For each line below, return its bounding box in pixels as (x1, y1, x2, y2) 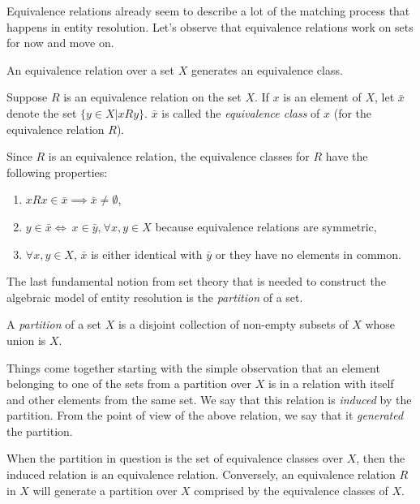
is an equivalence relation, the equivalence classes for (48, 148, 310, 165)
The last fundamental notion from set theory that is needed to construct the (6, 273, 386, 290)
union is (6, 331, 46, 348)
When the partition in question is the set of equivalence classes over (6, 450, 344, 467)
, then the (356, 450, 405, 467)
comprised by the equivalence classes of (194, 481, 388, 498)
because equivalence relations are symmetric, (155, 218, 377, 235)
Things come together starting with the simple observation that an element (6, 359, 380, 376)
